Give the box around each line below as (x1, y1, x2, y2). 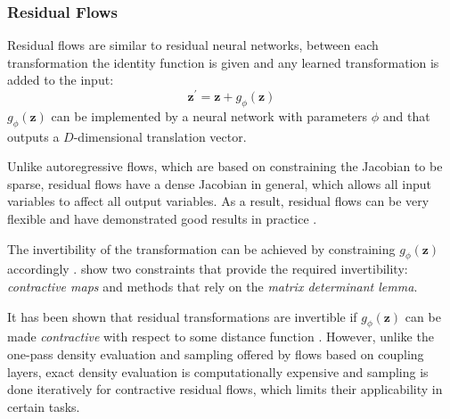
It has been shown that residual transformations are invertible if (7, 307, 357, 325)
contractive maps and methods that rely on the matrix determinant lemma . (7, 277, 418, 296)
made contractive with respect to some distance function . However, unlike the (7, 327, 434, 346)
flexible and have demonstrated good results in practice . (7, 209, 317, 228)
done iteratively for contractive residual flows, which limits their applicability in (7, 380, 443, 398)
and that (382, 106, 430, 125)
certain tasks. (7, 397, 80, 415)
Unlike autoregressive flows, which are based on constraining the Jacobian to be (7, 157, 443, 176)
